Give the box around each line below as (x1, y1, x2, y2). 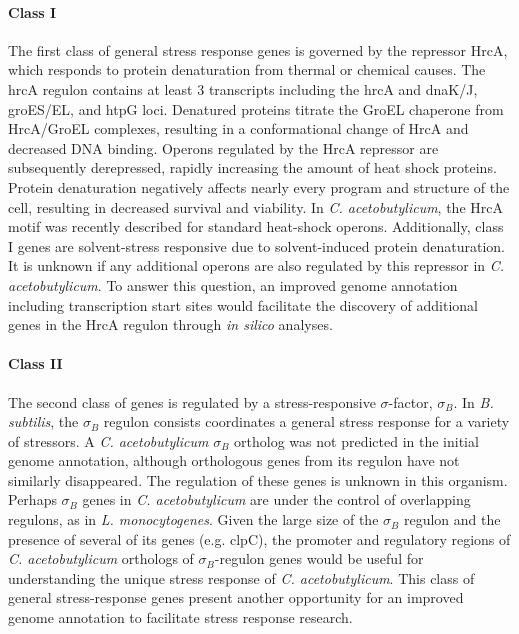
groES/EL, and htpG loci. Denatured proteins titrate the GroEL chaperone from (8, 98, 504, 119)
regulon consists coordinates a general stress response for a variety (103, 411, 510, 432)
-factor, (388, 391, 433, 412)
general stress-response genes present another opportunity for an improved (8, 587, 464, 608)
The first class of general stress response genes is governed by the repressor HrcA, (8, 39, 508, 60)
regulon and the (403, 509, 501, 530)
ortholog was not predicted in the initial (234, 430, 479, 451)
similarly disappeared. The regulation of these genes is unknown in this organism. (8, 469, 508, 490)
